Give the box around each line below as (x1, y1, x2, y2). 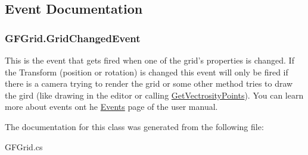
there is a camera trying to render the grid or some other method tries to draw (5, 77, 293, 90)
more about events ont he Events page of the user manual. (5, 100, 218, 113)
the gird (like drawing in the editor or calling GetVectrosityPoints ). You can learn (5, 88, 304, 101)
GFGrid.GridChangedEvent (5, 30, 141, 45)
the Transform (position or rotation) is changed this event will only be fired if (5, 65, 288, 78)
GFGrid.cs (5, 140, 43, 153)
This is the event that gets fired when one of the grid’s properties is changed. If (5, 54, 294, 66)
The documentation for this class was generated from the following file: (5, 120, 264, 132)
